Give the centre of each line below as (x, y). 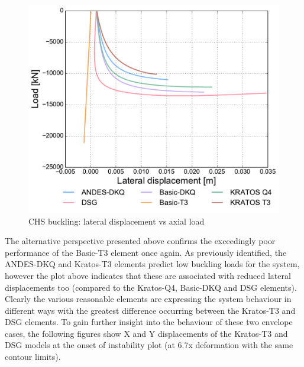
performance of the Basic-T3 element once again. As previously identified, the (146, 252)
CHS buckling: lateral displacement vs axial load (117, 221)
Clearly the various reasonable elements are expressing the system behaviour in (148, 299)
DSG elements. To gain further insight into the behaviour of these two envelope (149, 322)
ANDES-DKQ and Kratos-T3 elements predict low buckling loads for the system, (152, 264)
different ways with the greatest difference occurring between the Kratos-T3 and (150, 310)
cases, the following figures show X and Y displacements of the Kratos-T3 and (146, 333)
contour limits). (33, 357)
